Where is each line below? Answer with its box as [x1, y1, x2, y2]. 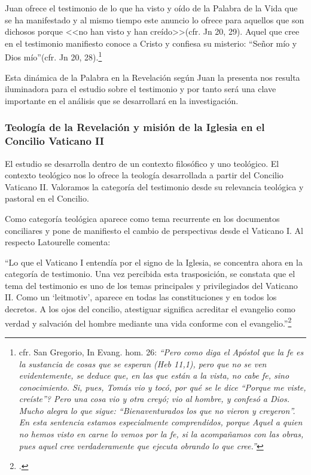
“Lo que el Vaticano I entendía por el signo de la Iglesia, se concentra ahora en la [5, 255, 303, 268]
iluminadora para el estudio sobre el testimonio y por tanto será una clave [5, 83, 276, 95]
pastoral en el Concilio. [5, 192, 89, 205]
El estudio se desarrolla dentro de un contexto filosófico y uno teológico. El [5, 157, 279, 169]
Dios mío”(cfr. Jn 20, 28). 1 [5, 49, 102, 63]
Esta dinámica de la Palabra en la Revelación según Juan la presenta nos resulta [5, 71, 300, 83]
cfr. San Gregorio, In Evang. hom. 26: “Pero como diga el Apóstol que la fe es [19, 345, 304, 358]
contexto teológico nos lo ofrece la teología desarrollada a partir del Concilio [5, 169, 283, 181]
